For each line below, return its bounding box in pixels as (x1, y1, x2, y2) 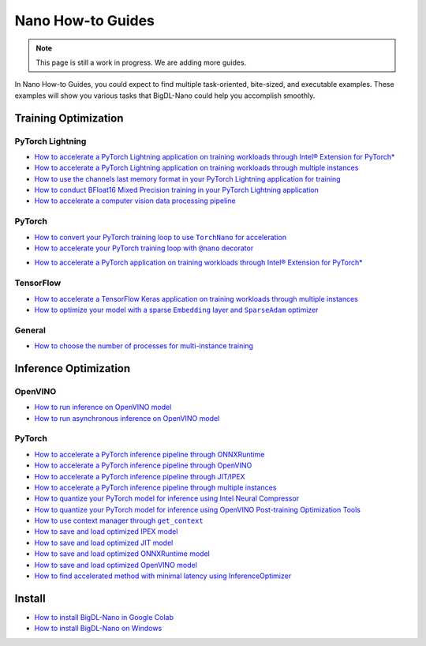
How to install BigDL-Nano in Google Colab (34, 612, 174, 622)
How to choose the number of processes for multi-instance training (34, 341, 254, 351)
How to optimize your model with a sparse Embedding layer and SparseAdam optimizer (34, 305, 319, 314)
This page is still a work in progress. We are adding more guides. (35, 58, 247, 67)
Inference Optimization (14, 362, 131, 375)
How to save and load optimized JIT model (34, 538, 174, 547)
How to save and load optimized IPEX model (34, 527, 178, 536)
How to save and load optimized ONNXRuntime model (34, 549, 211, 558)
